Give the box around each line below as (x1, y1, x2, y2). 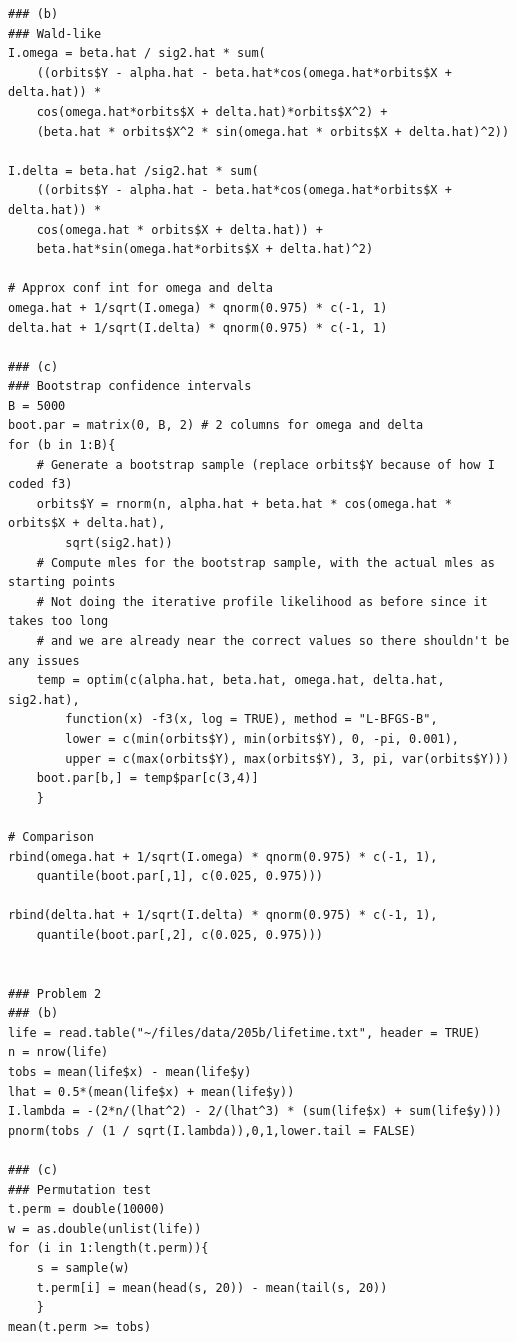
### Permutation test (8, 1182, 152, 1197)
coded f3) (8, 477, 73, 492)
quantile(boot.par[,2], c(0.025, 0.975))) (36, 927, 323, 942)
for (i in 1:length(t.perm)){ (8, 1241, 209, 1256)
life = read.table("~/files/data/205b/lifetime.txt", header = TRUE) (8, 1025, 481, 1040)
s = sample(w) (36, 1261, 130, 1275)
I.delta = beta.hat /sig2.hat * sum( (8, 163, 259, 178)
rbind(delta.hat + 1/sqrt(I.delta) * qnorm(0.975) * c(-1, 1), (8, 908, 438, 923)
